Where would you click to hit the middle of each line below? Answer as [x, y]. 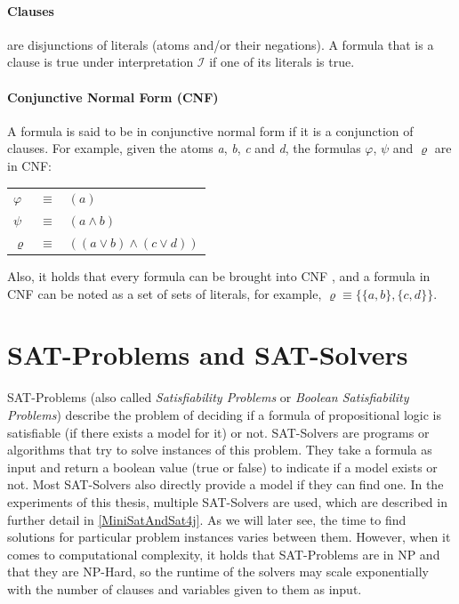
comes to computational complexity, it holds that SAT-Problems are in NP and [224, 554]
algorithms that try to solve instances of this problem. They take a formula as [220, 450]
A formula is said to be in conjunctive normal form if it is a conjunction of [210, 130]
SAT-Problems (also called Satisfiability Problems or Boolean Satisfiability [208, 397]
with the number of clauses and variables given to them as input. [185, 588]
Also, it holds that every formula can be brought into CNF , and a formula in [219, 276]
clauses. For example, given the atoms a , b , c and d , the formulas [184, 148]
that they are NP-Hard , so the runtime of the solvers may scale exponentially [218, 572]
